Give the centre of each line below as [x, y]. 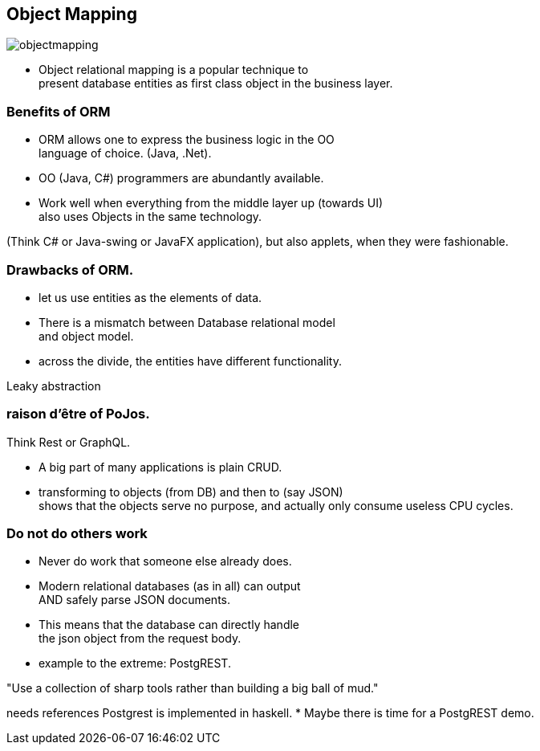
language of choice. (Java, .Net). [125, 153]
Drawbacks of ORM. [70, 269]
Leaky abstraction [54, 386]
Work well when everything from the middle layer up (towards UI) [211, 203]
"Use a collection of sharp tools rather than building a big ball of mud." [193, 688]
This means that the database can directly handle [169, 625]
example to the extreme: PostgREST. [135, 663]
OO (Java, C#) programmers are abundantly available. [181, 178]
